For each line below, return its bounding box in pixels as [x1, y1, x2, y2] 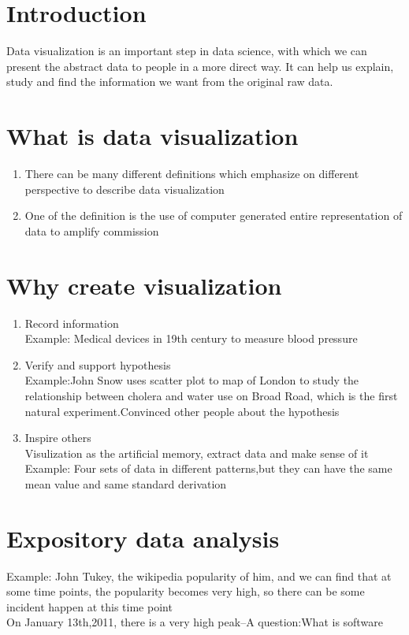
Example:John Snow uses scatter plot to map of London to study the [24, 372, 359, 388]
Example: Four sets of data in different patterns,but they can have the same [24, 460, 392, 477]
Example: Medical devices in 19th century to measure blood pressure [24, 330, 358, 347]
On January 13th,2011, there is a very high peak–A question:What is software [6, 614, 383, 630]
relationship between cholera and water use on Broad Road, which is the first [24, 387, 398, 403]
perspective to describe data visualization [24, 180, 225, 197]
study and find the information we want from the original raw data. [6, 73, 333, 90]
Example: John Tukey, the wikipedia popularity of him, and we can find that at [6, 567, 392, 584]
